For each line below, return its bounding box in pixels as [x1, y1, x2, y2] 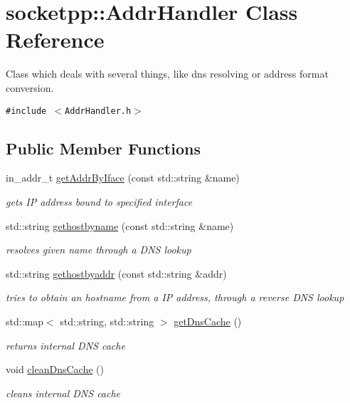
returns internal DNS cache [6, 337, 125, 352]
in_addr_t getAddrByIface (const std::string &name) [6, 170, 240, 185]
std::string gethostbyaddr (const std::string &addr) [6, 266, 227, 281]
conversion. [6, 80, 54, 95]
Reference [6, 25, 105, 54]
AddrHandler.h [65, 105, 132, 116]
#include [6, 105, 47, 116]
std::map [6, 313, 43, 328]
